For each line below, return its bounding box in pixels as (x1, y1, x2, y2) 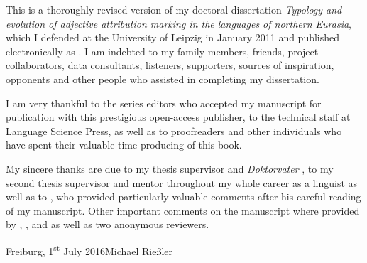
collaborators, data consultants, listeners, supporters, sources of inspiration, (6, 58, 334, 73)
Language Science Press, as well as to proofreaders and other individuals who (6, 123, 342, 138)
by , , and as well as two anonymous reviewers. (6, 217, 209, 232)
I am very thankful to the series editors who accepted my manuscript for (6, 95, 322, 110)
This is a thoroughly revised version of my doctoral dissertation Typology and (6, 2, 342, 16)
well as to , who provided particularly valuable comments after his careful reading (6, 189, 361, 204)
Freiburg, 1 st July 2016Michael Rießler (6, 241, 173, 258)
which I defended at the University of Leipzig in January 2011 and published (6, 30, 340, 45)
